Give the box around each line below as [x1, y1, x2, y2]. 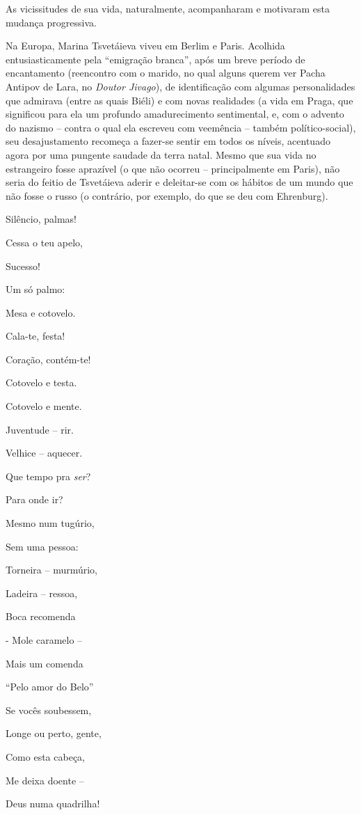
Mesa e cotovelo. [6, 305, 76, 319]
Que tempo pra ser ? [6, 468, 91, 483]
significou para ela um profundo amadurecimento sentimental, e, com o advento [6, 106, 344, 121]
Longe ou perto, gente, [6, 726, 102, 741]
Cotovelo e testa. [6, 375, 77, 390]
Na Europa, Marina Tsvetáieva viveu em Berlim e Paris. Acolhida [6, 38, 285, 53]
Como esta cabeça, [6, 749, 85, 763]
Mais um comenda [6, 656, 83, 670]
